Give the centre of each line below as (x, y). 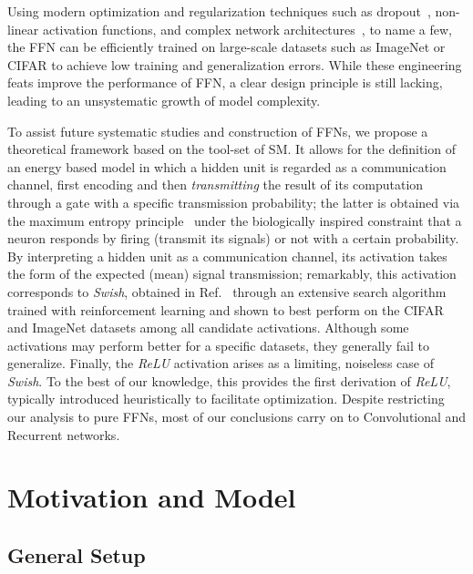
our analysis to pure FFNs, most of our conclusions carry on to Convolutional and (237, 417)
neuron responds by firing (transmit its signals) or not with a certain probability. (233, 238)
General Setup (77, 555)
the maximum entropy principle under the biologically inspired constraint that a (235, 220)
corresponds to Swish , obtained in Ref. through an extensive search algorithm (227, 291)
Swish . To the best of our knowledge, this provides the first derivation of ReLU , (229, 380)
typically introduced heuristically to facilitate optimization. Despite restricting (226, 399)
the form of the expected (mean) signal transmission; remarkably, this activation (232, 274)
